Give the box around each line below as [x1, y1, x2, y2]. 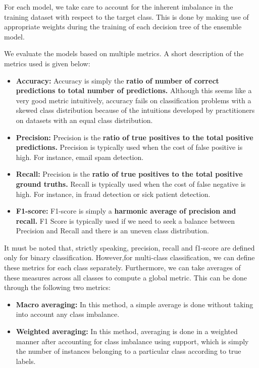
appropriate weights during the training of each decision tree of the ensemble [4, 21, 242, 32]
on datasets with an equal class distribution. [16, 114, 153, 125]
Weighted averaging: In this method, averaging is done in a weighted [16, 326, 238, 337]
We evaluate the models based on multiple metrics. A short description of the [4, 48, 244, 59]
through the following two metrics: [4, 282, 111, 293]
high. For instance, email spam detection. [16, 151, 144, 162]
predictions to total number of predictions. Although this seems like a [16, 85, 252, 96]
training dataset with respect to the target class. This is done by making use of [4, 11, 249, 22]
